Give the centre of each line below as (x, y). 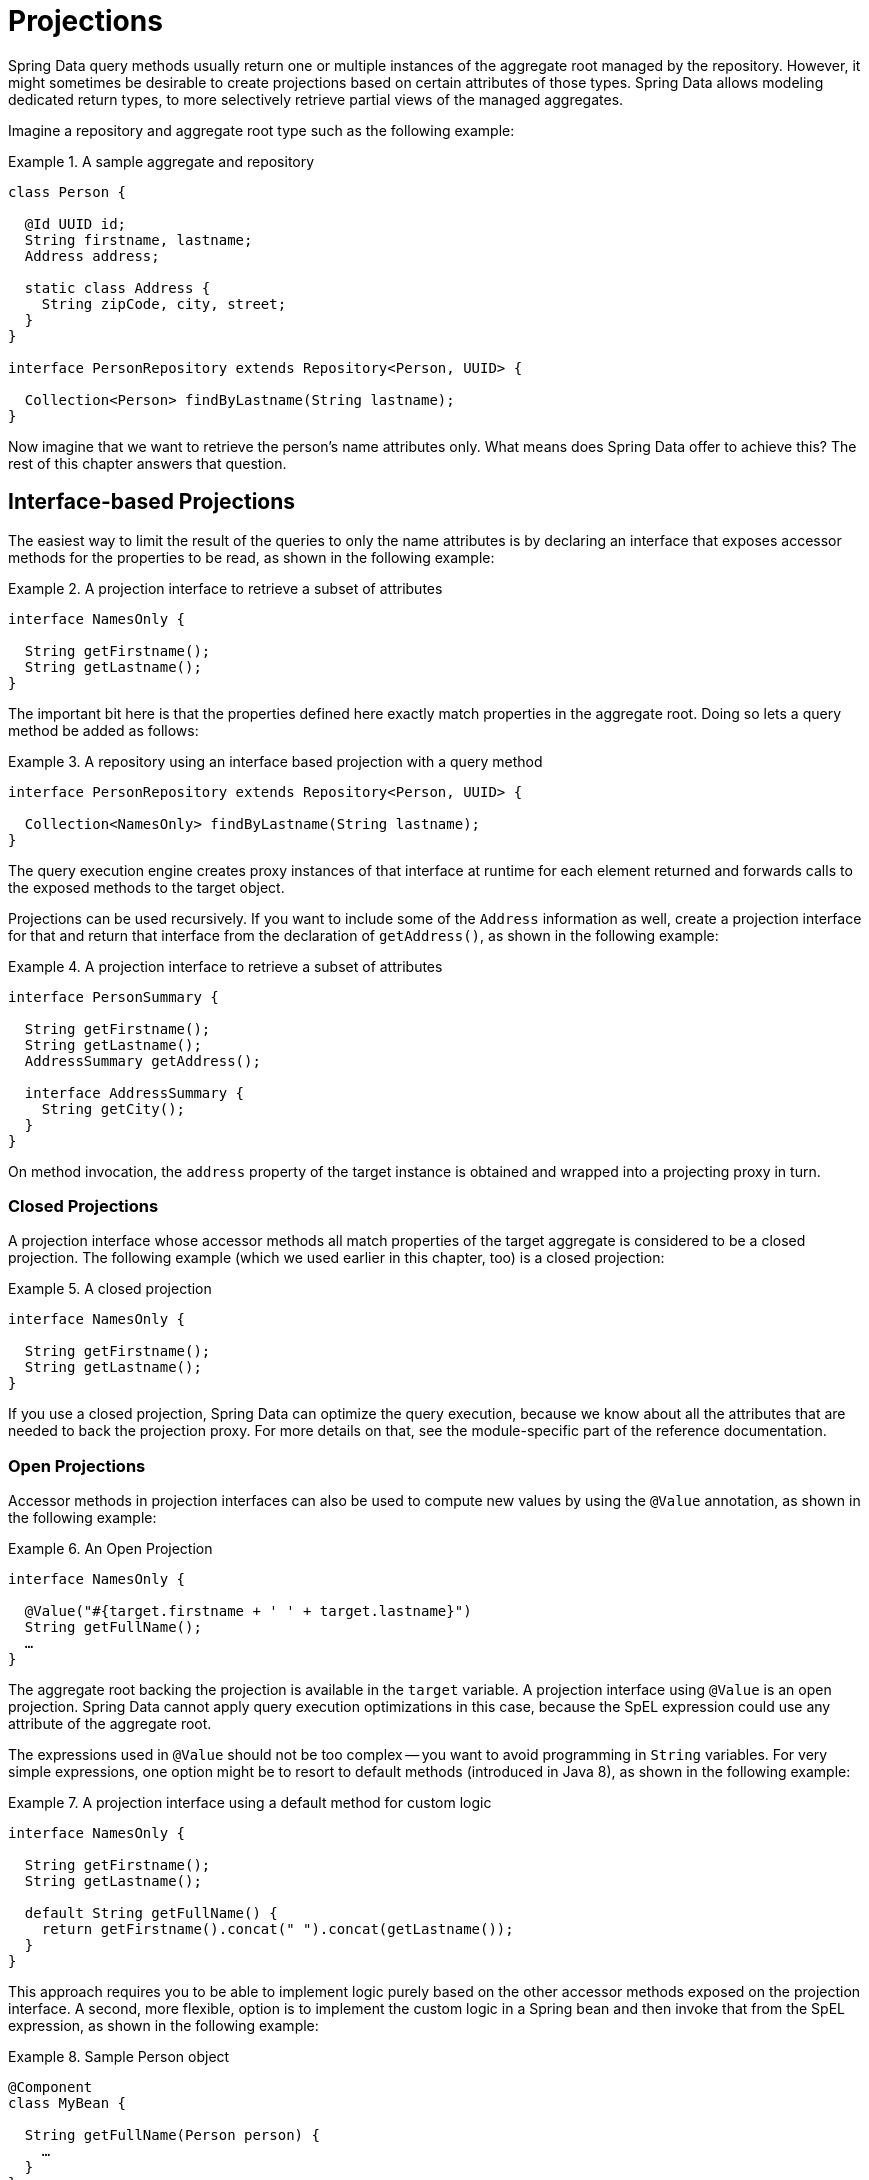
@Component (50, 2087)
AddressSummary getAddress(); (142, 1060)
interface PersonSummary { (113, 996)
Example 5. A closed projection (110, 1289)
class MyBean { (67, 2103)
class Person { (67, 191)
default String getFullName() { (151, 1913)
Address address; (92, 255)
